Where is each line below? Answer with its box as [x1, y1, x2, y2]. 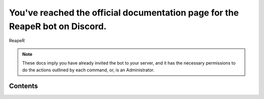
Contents [9, 82, 38, 90]
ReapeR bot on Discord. [9, 21, 107, 32]
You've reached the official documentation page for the [9, 7, 239, 18]
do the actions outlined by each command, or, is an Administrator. [22, 67, 155, 73]
